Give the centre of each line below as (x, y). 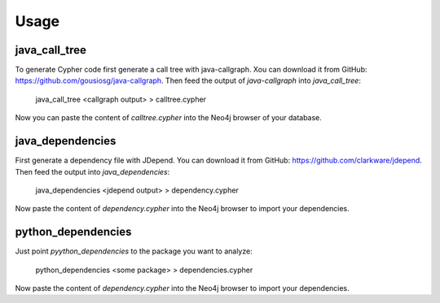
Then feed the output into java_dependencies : (92, 171)
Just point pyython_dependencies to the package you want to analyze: (134, 251)
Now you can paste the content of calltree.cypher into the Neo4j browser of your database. (168, 118)
